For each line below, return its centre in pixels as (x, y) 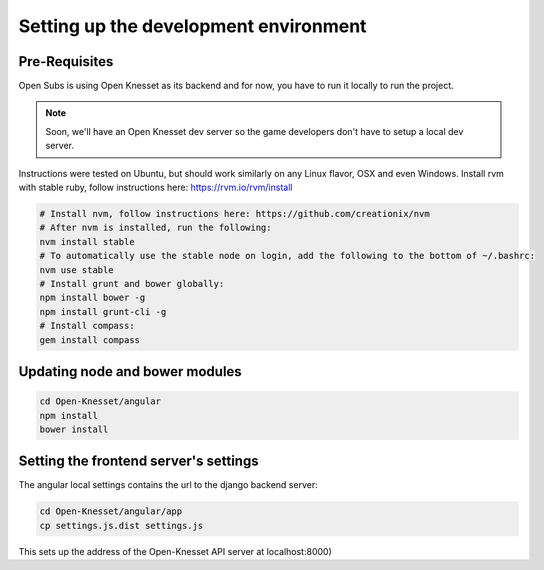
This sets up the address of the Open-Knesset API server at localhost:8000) (175, 551)
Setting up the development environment (192, 26)
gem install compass (89, 339)
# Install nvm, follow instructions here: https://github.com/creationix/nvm (234, 213)
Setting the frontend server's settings (138, 461)
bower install (74, 429)
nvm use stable (76, 269)
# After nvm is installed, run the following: (155, 228)
